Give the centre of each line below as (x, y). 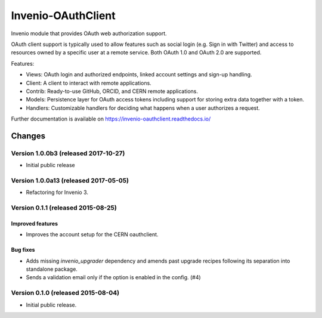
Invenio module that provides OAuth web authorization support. (89, 33)
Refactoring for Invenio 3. (57, 192)
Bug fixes (23, 250)
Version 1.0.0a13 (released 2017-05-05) (70, 180)
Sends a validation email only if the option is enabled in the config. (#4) (113, 277)
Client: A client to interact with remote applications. (89, 83)
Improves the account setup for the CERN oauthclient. (92, 234)
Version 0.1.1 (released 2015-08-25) (64, 208)
